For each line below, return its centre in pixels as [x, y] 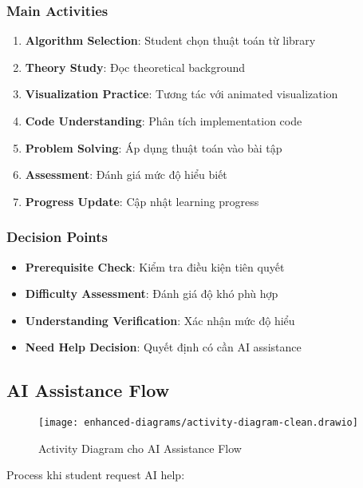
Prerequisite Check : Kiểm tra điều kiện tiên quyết [155, 266]
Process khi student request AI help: [96, 475]
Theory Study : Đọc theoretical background [135, 67]
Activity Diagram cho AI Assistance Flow [140, 448]
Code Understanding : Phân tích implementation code [164, 121]
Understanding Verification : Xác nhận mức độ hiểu [160, 320]
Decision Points [57, 237]
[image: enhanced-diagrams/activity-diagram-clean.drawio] [198, 423]
